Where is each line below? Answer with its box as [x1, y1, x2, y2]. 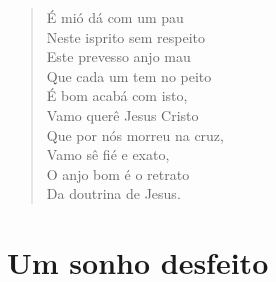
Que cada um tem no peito [46, 65, 212, 86]
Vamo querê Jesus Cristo [46, 104, 199, 125]
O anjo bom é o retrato [46, 163, 190, 184]
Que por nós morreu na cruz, [46, 124, 224, 145]
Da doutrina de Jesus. [46, 183, 181, 204]
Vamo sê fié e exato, [46, 144, 170, 165]
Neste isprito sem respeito [46, 26, 206, 47]
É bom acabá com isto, [46, 85, 188, 106]
